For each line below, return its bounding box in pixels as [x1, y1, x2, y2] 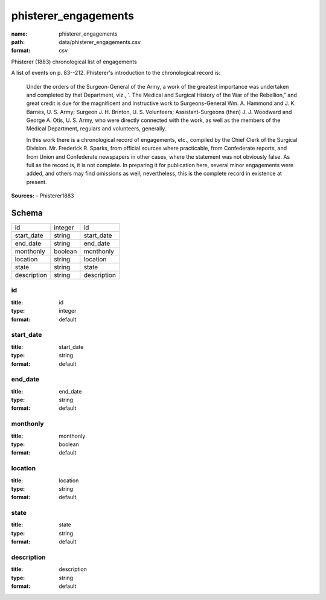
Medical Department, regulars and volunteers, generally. [26, 125, 167, 132]
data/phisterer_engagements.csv [59, 38, 141, 45]
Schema [11, 208, 43, 218]
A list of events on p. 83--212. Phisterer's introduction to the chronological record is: [11, 69, 220, 77]
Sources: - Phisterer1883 [11, 192, 74, 199]
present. [26, 178, 48, 185]
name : [11, 30, 28, 37]
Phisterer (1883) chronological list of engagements [11, 58, 137, 65]
